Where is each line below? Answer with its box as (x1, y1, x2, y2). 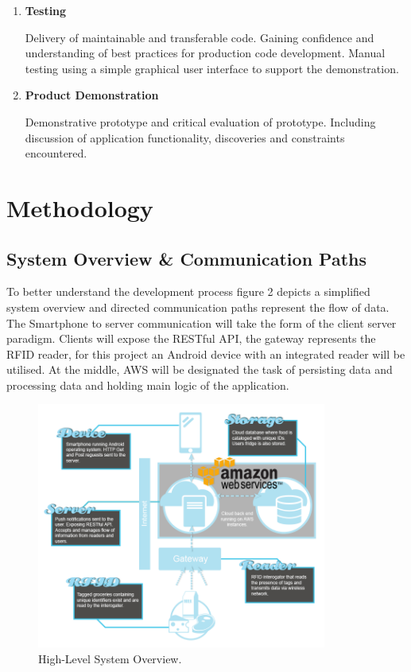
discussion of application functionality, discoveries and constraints (25, 129, 345, 146)
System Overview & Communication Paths (6, 246, 367, 270)
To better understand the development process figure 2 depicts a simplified (6, 283, 370, 300)
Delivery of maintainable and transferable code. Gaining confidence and (25, 29, 374, 45)
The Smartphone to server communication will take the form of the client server (6, 314, 397, 331)
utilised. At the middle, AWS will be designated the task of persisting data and (6, 361, 393, 378)
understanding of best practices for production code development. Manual (25, 45, 386, 61)
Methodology (6, 191, 153, 223)
